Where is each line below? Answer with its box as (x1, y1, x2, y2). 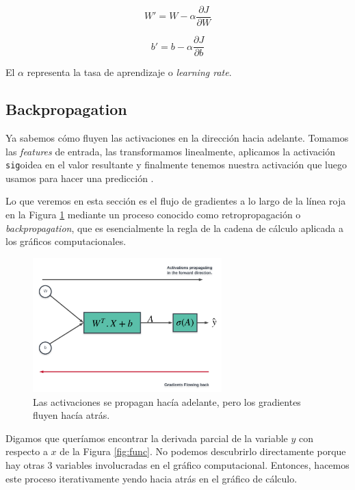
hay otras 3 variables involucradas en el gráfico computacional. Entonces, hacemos (5, 457, 350, 472)
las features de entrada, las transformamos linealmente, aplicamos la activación (5, 144, 335, 158)
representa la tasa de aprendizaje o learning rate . (27, 65, 232, 79)
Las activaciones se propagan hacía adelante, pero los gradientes (33, 394, 301, 409)
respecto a (5, 444, 48, 459)
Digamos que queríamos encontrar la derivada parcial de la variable (5, 430, 288, 445)
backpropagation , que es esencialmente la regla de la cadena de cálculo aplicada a (5, 220, 343, 235)
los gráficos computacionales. (5, 234, 127, 248)
